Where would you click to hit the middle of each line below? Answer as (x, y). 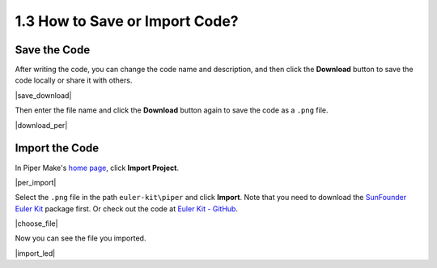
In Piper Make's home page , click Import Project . (97, 168)
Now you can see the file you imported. (81, 238)
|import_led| (35, 253)
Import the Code (57, 149)
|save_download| (43, 95)
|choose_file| (36, 223)
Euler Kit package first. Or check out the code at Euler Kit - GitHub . (127, 208)
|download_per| (41, 125)
